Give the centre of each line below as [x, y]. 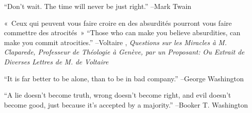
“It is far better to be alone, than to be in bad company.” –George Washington [124, 78]
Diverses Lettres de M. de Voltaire [56, 61]
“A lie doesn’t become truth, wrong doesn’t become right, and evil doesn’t [118, 95]
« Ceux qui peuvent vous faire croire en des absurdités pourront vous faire [118, 23]
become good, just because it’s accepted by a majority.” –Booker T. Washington [126, 104]
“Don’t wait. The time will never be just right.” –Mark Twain [98, 6]
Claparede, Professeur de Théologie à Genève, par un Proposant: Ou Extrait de [124, 52]
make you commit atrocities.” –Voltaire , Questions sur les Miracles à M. [116, 42]
